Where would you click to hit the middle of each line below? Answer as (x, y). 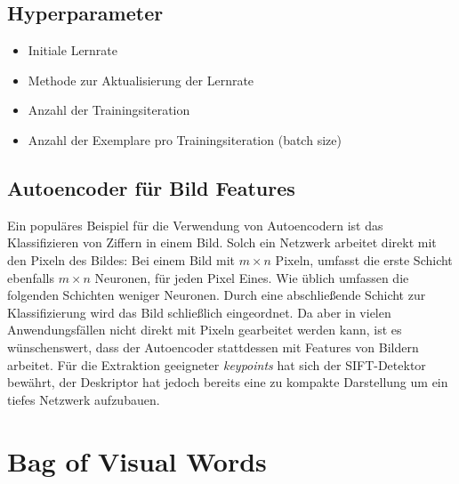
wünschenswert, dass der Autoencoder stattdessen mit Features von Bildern (213, 347)
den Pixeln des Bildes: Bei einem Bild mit (121, 259)
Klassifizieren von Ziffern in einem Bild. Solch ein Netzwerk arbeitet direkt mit (222, 242)
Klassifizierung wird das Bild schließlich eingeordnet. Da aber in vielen (199, 312)
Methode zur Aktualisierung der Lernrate (141, 80)
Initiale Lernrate (73, 50)
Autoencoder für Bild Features (151, 187)
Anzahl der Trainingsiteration (109, 110)
